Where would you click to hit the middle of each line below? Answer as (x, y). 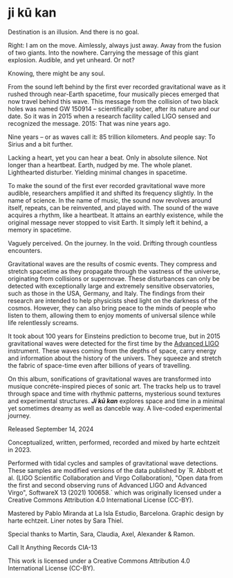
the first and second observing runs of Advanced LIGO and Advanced (108, 485)
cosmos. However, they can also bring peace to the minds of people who (112, 308)
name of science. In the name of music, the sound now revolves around (110, 200)
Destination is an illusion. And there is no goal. (74, 32)
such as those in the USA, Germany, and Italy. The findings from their (106, 293)
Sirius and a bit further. (40, 144)
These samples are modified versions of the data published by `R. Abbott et (115, 470)
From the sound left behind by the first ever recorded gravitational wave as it (117, 86)
